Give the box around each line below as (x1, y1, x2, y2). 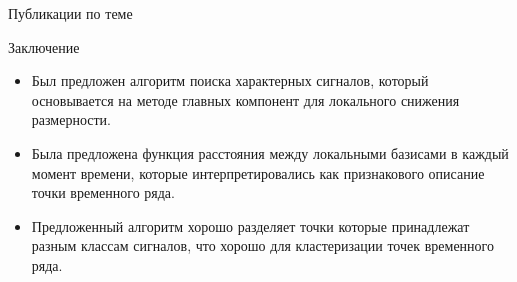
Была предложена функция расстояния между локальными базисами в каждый (31, 142, 509, 163)
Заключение (8, 36, 80, 57)
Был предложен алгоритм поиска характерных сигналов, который (31, 70, 429, 91)
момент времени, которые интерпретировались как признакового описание (31, 162, 485, 183)
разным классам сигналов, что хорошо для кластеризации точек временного (31, 235, 494, 256)
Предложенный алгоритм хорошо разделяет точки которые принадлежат (31, 215, 470, 236)
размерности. (31, 109, 111, 130)
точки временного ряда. (31, 182, 175, 203)
